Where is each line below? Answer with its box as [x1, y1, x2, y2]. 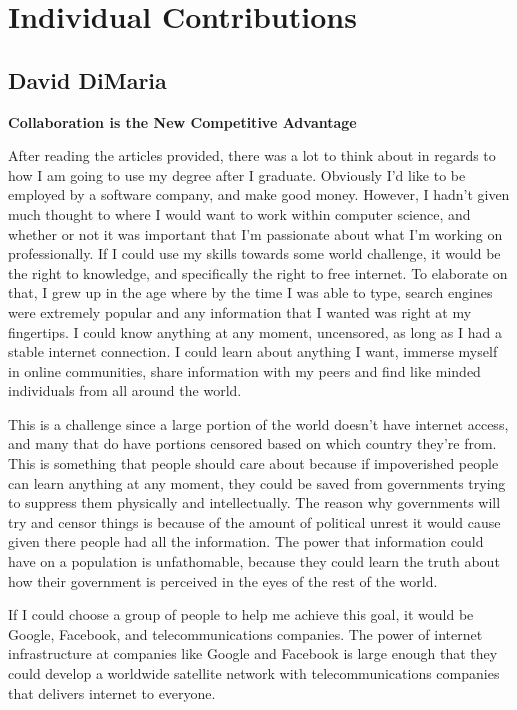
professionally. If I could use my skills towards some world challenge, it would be [8, 243, 501, 264]
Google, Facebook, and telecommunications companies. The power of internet [8, 623, 483, 644]
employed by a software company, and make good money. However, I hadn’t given [8, 184, 510, 205]
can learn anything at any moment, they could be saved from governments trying [8, 472, 506, 493]
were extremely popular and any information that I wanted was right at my [8, 301, 472, 322]
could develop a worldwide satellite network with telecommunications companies [8, 663, 500, 684]
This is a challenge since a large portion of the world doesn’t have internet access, [8, 413, 509, 434]
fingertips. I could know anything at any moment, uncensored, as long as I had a [8, 321, 502, 342]
